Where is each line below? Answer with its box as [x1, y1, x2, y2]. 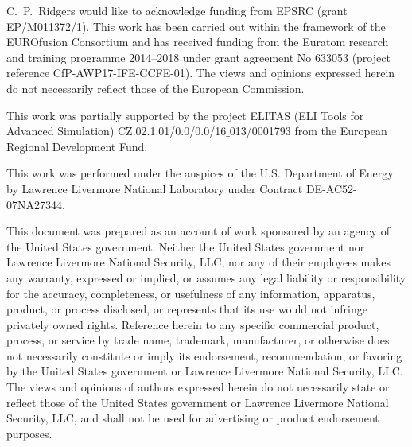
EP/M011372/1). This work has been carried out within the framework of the [6, 17, 386, 34]
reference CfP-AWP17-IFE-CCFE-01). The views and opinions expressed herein [6, 64, 395, 81]
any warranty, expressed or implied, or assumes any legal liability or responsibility [6, 269, 406, 286]
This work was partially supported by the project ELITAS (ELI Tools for [6, 107, 364, 123]
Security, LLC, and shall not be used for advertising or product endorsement [6, 410, 379, 426]
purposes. [6, 425, 52, 441]
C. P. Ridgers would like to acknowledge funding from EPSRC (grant [6, 2, 348, 18]
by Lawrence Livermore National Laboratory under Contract [6, 180, 303, 196]
